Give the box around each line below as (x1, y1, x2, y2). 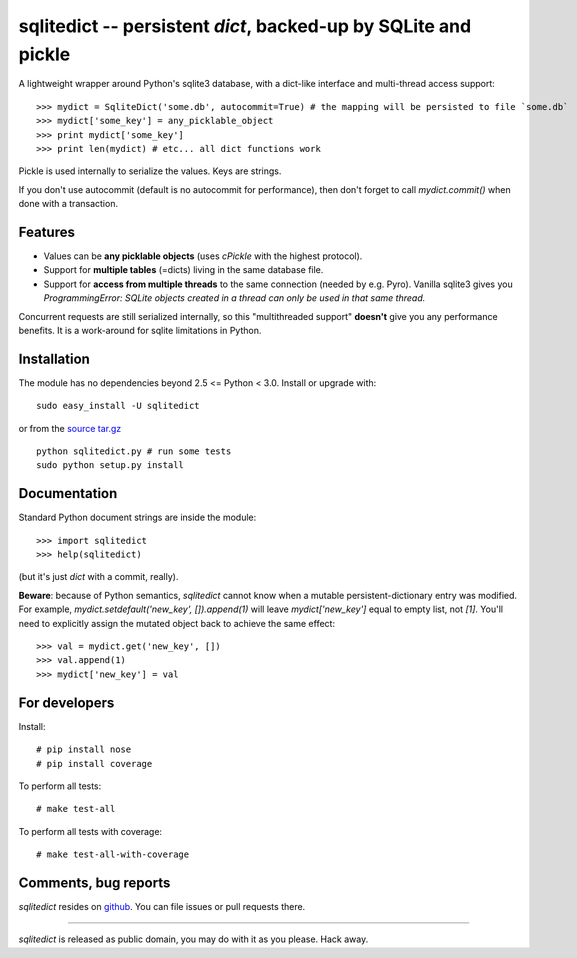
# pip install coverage (36, 758, 153, 769)
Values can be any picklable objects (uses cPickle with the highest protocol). (43, 250, 363, 262)
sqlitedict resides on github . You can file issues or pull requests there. (18, 900, 306, 912)
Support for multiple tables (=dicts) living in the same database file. (43, 264, 324, 276)
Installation (18, 350, 90, 367)
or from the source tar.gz (18, 422, 122, 434)
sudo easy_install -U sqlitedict (36, 400, 200, 412)
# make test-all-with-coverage (36, 849, 190, 860)
